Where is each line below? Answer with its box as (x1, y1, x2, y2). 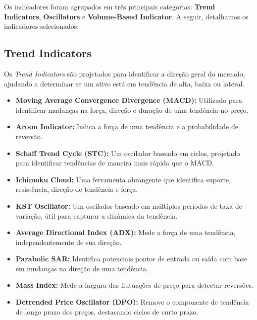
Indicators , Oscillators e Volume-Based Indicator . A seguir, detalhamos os (4, 11, 249, 21)
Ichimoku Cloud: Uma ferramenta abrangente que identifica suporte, (15, 174, 231, 184)
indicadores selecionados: (4, 21, 79, 31)
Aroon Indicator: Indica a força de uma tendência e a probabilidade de (15, 121, 238, 132)
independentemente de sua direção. (15, 237, 122, 247)
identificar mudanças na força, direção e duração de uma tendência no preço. (15, 104, 249, 115)
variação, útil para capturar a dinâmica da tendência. (15, 210, 178, 221)
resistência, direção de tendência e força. (15, 184, 138, 194)
